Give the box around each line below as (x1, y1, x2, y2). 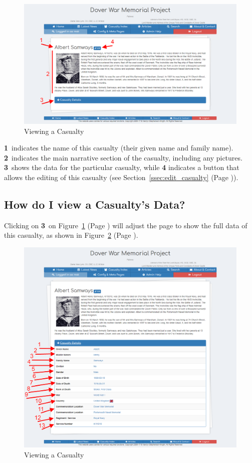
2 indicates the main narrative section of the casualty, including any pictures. (4, 152, 242, 163)
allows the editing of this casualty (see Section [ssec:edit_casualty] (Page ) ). (4, 172, 238, 182)
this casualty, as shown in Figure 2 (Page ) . (4, 230, 138, 240)
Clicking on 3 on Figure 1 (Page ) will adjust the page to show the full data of (4, 220, 247, 230)
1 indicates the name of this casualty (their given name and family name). (4, 142, 233, 153)
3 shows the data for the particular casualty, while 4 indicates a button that (4, 162, 239, 173)
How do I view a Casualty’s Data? (4, 196, 185, 212)
